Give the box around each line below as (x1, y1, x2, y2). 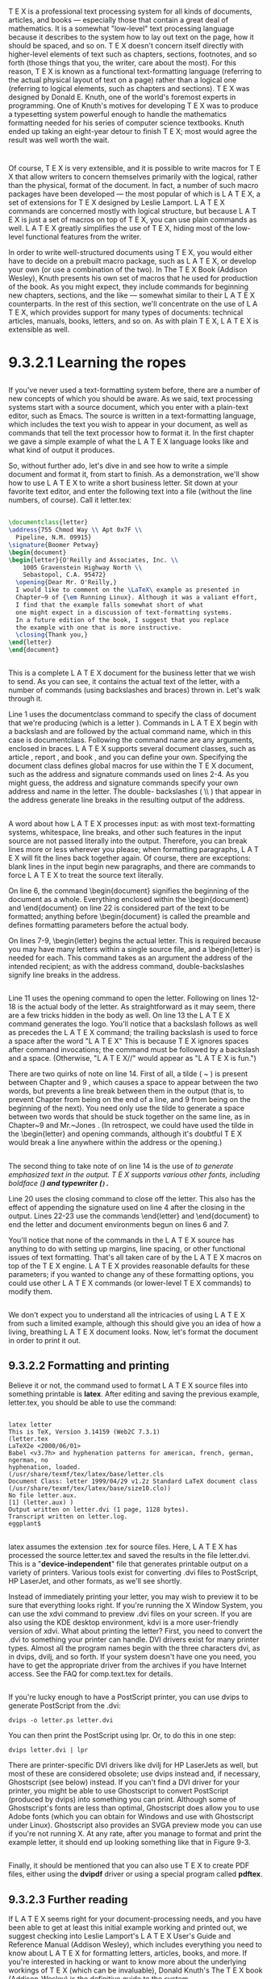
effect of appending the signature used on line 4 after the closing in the (8, 1202, 245, 1212)
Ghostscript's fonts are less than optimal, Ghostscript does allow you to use (8, 1803, 260, 1813)
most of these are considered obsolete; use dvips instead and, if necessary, (8, 1769, 261, 1779)
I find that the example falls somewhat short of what (15, 600, 204, 609)
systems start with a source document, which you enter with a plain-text (8, 402, 248, 411)
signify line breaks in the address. (8, 970, 121, 979)
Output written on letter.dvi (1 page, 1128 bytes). (8, 1505, 190, 1514)
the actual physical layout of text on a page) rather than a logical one (8, 75, 237, 85)
